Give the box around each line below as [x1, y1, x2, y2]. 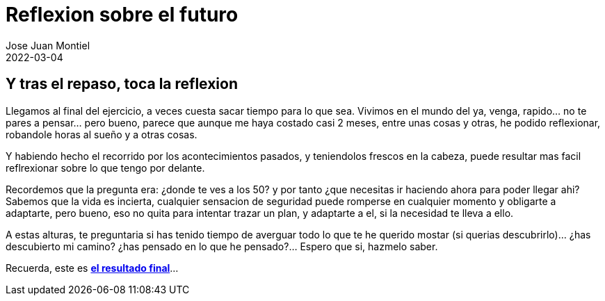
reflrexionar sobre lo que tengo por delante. [6, 161, 205, 174]
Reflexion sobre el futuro [6, 3, 239, 26]
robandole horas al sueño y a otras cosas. [6, 128, 197, 140]
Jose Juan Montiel [6, 39, 90, 51]
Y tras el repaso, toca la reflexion [6, 75, 239, 93]
